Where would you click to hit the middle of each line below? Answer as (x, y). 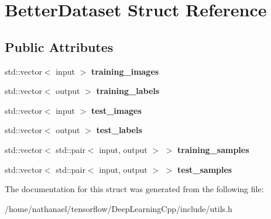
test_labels (119, 130)
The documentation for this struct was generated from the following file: (134, 189)
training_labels (128, 91)
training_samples (213, 149)
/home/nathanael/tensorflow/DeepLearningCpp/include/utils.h (119, 208)
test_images (116, 110)
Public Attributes (59, 46)
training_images (125, 71)
